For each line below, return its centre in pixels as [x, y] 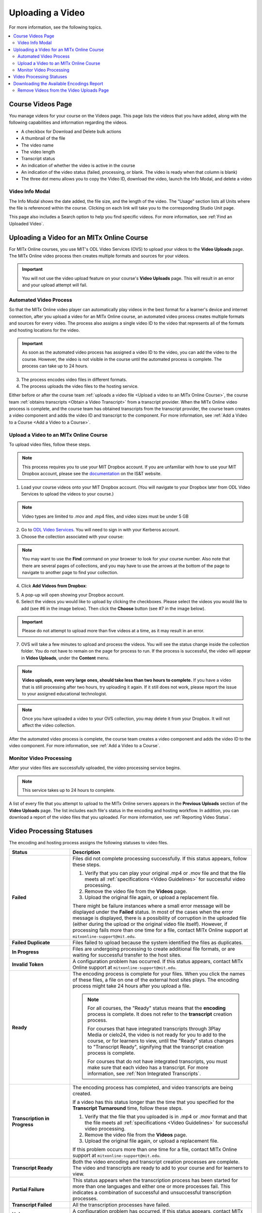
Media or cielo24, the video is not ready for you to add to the [157, 1034]
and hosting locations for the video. [44, 330]
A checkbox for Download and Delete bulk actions [71, 131]
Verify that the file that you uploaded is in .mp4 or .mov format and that [166, 1116]
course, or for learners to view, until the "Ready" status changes [161, 1041]
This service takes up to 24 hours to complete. [69, 790]
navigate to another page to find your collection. [70, 573]
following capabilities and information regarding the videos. [68, 123]
